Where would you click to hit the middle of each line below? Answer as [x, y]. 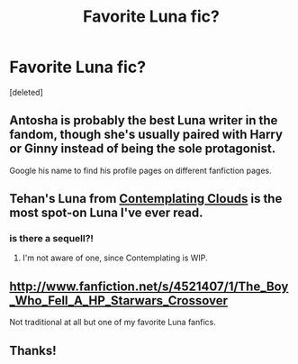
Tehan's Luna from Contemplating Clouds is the [146, 199]
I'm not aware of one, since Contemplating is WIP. [115, 258]
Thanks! [33, 350]
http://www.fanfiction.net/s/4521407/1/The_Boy [149, 286]
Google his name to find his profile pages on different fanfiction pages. [140, 170]
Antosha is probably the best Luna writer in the [144, 120]
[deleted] [26, 92]
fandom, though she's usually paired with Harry [146, 135]
